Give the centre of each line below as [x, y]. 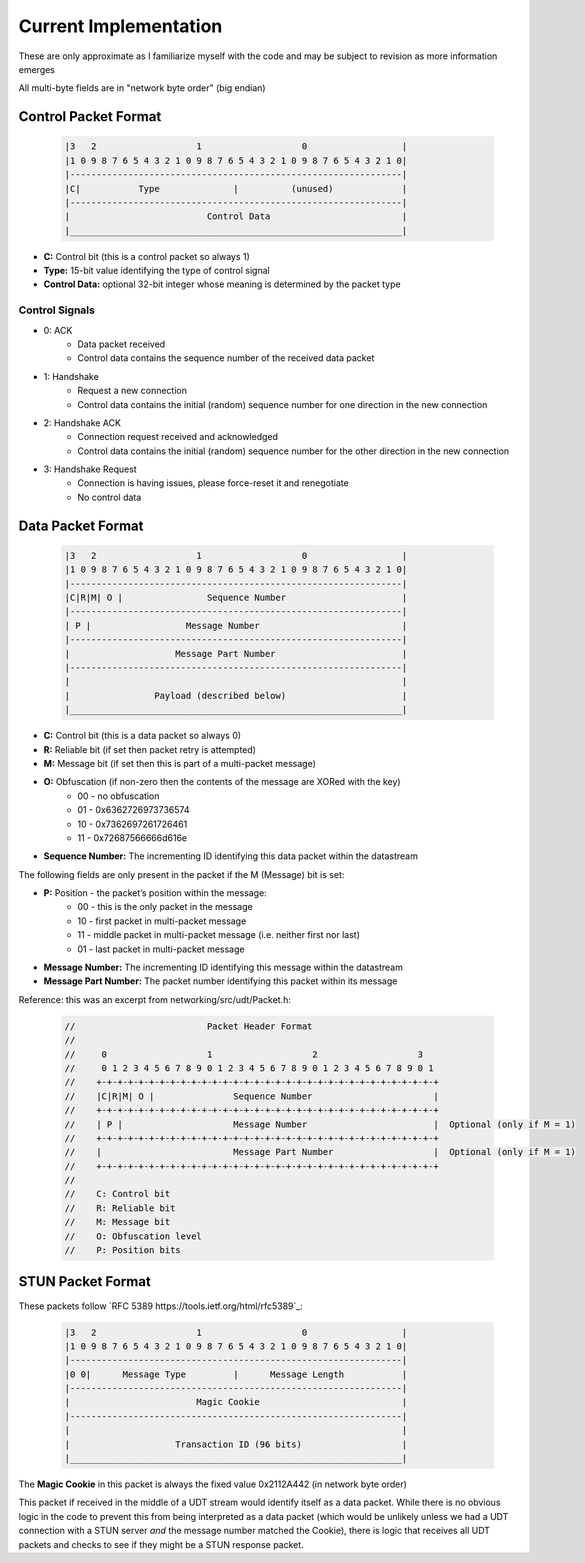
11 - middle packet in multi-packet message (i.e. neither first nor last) [218, 935]
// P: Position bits [123, 1250]
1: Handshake [71, 376]
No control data [109, 497]
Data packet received [121, 344]
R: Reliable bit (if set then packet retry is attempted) [150, 749]
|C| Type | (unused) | [236, 188]
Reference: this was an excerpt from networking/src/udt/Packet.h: [155, 999]
